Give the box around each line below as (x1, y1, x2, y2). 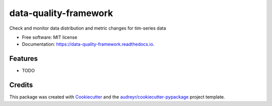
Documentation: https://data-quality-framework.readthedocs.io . (22, 41, 155, 47)
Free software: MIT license (22, 34, 78, 40)
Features (9, 54, 38, 63)
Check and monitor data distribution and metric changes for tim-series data (9, 25, 166, 31)
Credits (9, 81, 33, 89)
